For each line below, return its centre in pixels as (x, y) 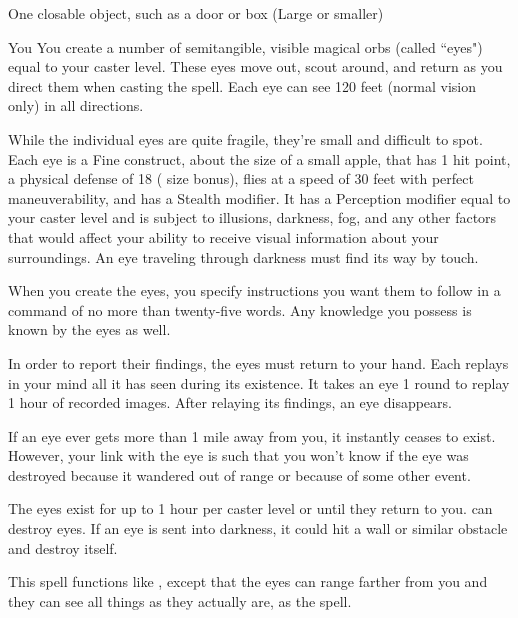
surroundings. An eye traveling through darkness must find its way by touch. (243, 256)
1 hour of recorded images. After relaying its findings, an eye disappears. (230, 402)
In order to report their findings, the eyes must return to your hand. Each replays (258, 362)
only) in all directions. (76, 105)
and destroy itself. (63, 547)
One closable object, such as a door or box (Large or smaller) (196, 13)
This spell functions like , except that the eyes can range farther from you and (248, 581)
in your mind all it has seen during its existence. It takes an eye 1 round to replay (259, 382)
